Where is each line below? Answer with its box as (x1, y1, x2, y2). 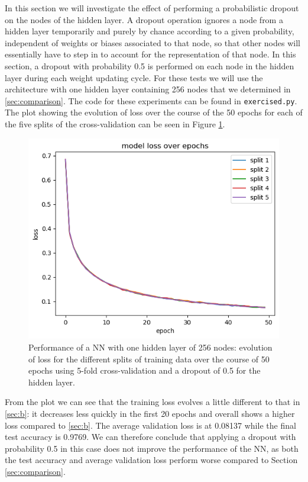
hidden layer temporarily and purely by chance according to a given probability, (5, 25, 294, 37)
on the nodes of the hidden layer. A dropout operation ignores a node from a (5, 13, 283, 25)
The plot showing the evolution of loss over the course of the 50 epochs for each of (5, 106, 303, 118)
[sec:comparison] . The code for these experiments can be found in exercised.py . (5, 94, 297, 107)
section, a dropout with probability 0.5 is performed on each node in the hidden (5, 59, 294, 72)
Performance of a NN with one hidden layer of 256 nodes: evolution (28, 340, 273, 353)
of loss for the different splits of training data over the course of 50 (28, 352, 270, 365)
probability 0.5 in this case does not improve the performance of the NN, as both (5, 442, 299, 454)
